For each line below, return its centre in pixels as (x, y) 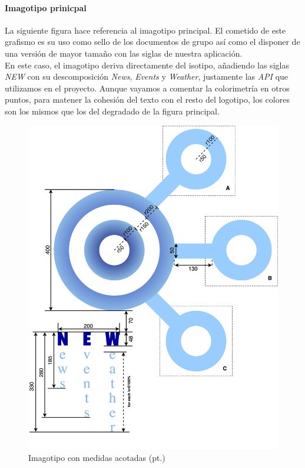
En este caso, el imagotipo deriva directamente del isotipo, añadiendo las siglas (147, 65)
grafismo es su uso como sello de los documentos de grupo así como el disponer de (152, 42)
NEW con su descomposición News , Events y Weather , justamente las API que (147, 76)
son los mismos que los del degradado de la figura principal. (112, 111)
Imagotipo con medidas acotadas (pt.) (97, 458)
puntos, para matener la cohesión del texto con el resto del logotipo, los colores (147, 99)
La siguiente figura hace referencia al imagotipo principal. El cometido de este (145, 30)
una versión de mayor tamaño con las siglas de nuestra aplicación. (124, 53)
